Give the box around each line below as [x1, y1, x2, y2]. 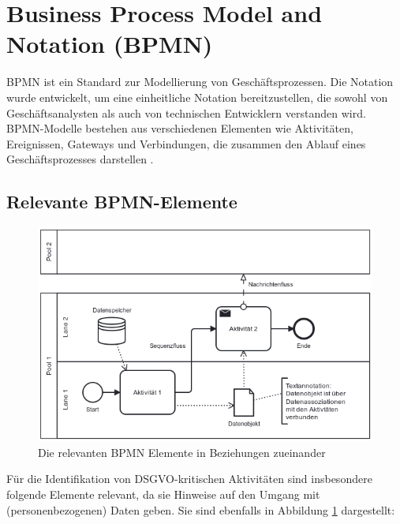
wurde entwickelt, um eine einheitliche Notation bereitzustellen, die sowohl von [6, 88, 388, 105]
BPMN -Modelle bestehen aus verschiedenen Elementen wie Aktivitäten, [6, 120, 353, 137]
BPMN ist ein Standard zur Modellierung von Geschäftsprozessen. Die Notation [6, 73, 394, 90]
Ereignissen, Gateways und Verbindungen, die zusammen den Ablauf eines [6, 135, 366, 152]
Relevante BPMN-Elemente [6, 189, 237, 214]
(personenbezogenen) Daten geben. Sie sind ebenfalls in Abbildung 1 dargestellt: [6, 501, 395, 518]
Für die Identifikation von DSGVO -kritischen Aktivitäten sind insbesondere [6, 470, 372, 487]
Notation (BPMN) [6, 28, 213, 60]
